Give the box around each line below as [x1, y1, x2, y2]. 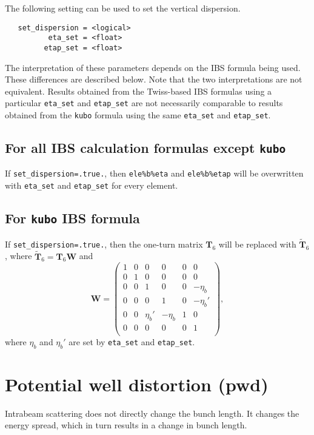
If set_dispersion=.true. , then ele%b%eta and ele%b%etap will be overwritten [5, 167, 304, 180]
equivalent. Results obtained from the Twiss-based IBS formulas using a [5, 84, 272, 97]
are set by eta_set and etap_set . [68, 335, 195, 348]
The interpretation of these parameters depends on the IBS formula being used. [5, 61, 301, 73]
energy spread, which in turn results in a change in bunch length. [5, 419, 247, 431]
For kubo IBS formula [5, 209, 140, 228]
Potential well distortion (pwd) [5, 371, 269, 396]
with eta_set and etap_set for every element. [5, 179, 178, 192]
